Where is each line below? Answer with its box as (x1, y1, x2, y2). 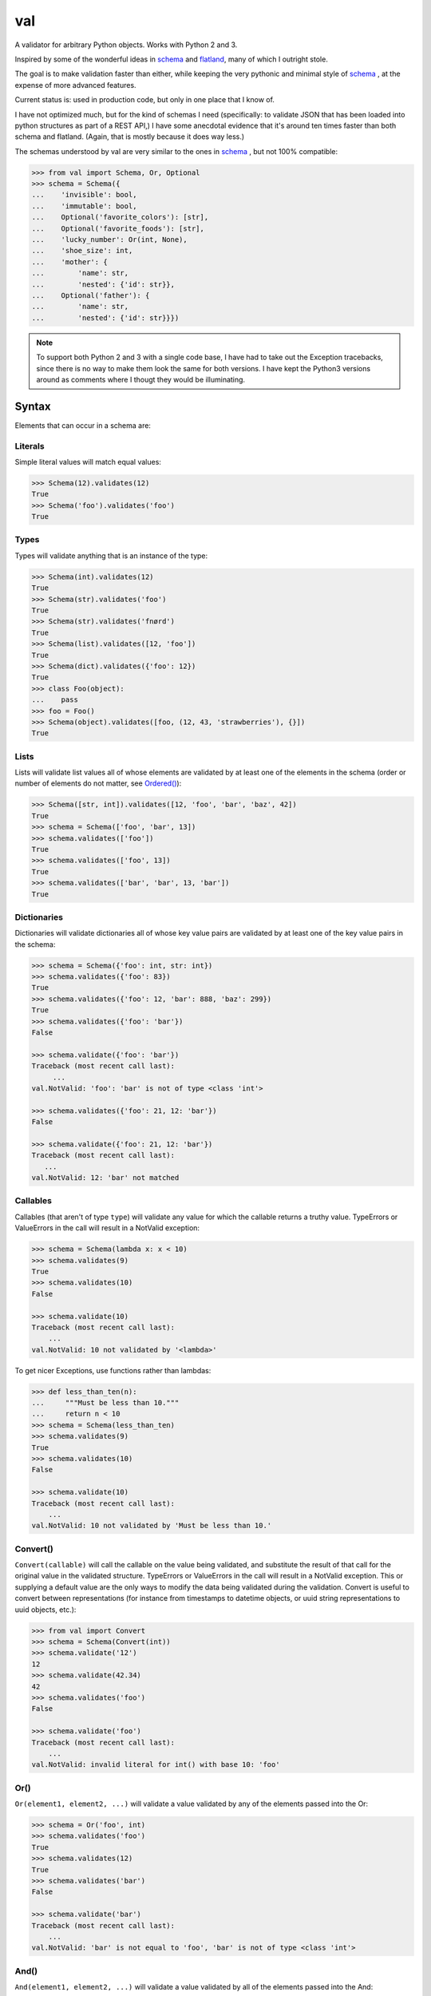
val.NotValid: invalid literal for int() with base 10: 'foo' (31, 1760, 280, 1769)
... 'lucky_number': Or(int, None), (31, 236, 188, 244)
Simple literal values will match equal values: (14, 457, 161, 466)
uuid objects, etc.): (14, 1605, 77, 1614)
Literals (14, 440, 45, 451)
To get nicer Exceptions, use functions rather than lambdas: (14, 1365, 212, 1375)
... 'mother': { (31, 257, 108, 267)
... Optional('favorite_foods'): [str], (31, 224, 205, 233)
